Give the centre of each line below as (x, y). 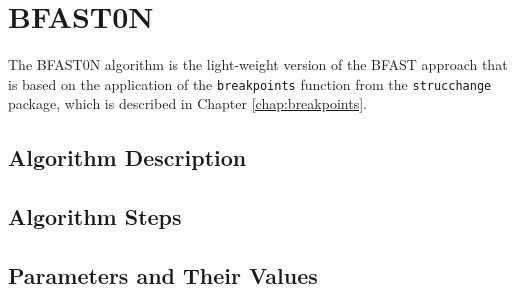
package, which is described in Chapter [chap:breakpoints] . (187, 103)
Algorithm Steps (95, 216)
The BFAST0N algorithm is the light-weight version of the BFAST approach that (258, 64)
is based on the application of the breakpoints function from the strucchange (250, 83)
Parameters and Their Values (163, 274)
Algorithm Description (127, 157)
